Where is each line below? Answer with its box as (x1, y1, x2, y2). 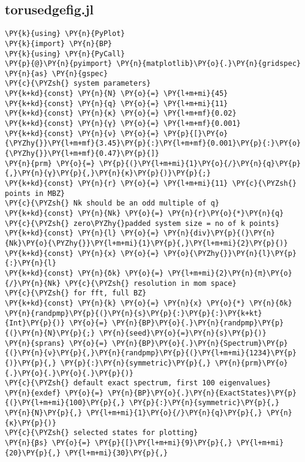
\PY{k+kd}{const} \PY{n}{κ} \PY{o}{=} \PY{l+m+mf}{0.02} (5, 109, 237, 118)
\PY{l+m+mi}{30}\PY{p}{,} (65, 448, 168, 457)
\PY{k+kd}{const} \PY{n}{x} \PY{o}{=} (5, 249, 159, 258)
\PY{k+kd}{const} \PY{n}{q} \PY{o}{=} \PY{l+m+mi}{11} (5, 99, 228, 108)
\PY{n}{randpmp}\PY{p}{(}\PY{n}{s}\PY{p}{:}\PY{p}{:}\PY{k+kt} (5, 309, 262, 318)
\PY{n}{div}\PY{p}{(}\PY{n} (163, 229, 276, 238)
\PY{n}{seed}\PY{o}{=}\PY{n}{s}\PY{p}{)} (99, 328, 267, 337)
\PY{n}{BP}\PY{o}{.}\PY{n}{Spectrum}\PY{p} (111, 339, 288, 348)
